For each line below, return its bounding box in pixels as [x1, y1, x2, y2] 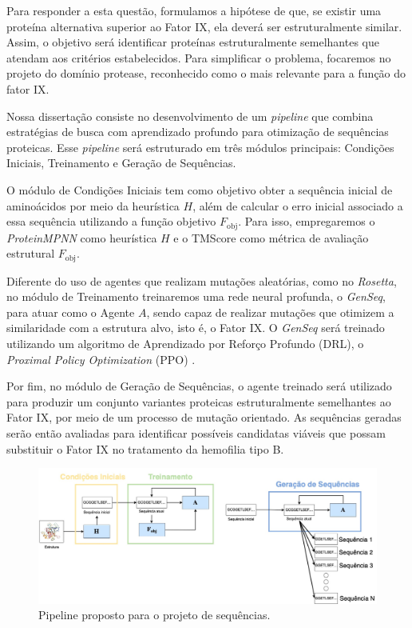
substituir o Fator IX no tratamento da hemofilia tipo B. [6, 440, 284, 457]
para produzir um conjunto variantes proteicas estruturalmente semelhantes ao [6, 393, 391, 410]
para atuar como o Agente [6, 303, 135, 320]
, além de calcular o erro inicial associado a [192, 197, 403, 214]
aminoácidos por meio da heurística [6, 197, 180, 214]
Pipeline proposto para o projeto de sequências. [38, 606, 271, 623]
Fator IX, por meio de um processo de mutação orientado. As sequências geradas [6, 409, 402, 426]
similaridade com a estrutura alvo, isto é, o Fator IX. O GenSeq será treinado [6, 319, 385, 336]
